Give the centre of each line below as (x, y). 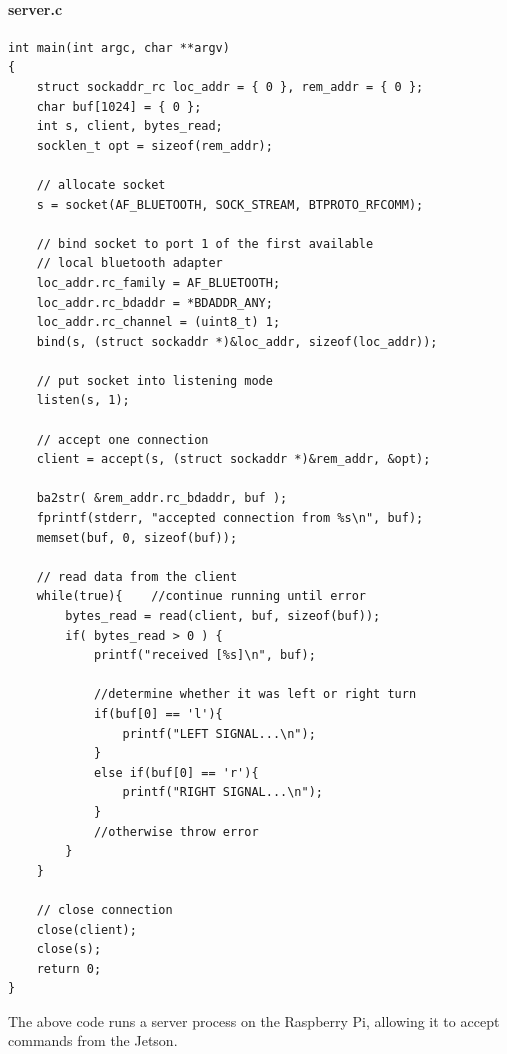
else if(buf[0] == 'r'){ (176, 772)
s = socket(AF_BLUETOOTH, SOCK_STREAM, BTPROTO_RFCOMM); (230, 204)
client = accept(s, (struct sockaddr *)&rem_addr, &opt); (233, 459)
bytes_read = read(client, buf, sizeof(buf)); (223, 616)
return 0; (69, 968)
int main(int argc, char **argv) (119, 47)
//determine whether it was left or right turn (255, 694)
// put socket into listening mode (154, 380)
